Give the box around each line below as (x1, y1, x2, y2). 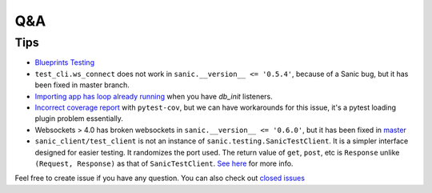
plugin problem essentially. (34, 114, 124, 123)
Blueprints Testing (34, 58, 95, 67)
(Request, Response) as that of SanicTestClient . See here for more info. (34, 159, 294, 168)
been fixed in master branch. (34, 80, 130, 90)
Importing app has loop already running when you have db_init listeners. (34, 91, 274, 101)
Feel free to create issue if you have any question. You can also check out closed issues (14, 173, 306, 183)
